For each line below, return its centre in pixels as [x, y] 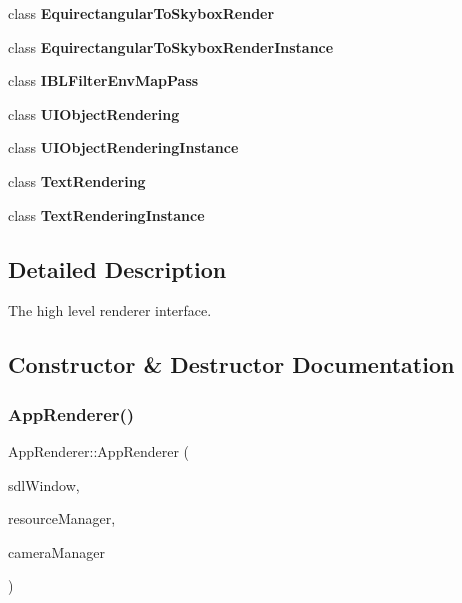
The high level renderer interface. [110, 310]
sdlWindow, [44, 484]
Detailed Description [117, 268]
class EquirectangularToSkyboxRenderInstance [171, 46]
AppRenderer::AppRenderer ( [99, 450]
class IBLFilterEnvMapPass [103, 80]
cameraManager [56, 551]
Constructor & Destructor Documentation [231, 364]
